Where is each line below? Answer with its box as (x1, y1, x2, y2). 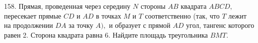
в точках (95, 10, 121, 21)
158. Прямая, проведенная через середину (4, 1, 131, 11)
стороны (140, 1, 166, 11)
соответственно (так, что (145, 10, 220, 21)
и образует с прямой (109, 20, 171, 30)
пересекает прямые (4, 10, 62, 21)
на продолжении (4, 20, 53, 30)
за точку (68, 20, 93, 30)
